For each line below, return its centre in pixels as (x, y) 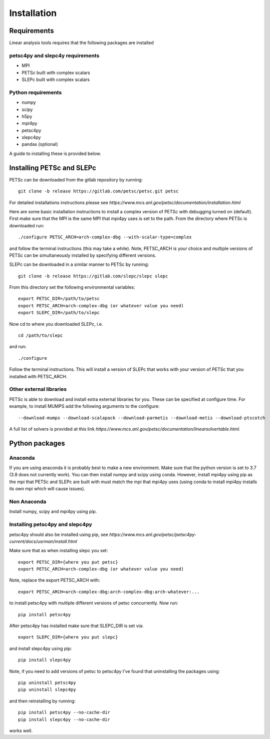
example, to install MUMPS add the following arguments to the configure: (84, 406)
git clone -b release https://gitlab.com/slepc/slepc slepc (93, 276)
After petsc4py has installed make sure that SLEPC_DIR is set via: (76, 626)
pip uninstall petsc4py (47, 683)
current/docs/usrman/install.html (43, 541)
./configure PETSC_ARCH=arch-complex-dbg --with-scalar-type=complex (105, 237)
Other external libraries (38, 389)
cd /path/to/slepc (41, 336)
